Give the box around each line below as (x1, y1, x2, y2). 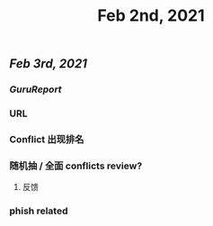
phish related (9, 204, 68, 217)
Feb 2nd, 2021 (97, 5, 205, 26)
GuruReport (9, 83, 62, 95)
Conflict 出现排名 (9, 132, 84, 145)
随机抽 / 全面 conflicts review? (9, 159, 143, 172)
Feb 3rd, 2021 (9, 56, 88, 72)
